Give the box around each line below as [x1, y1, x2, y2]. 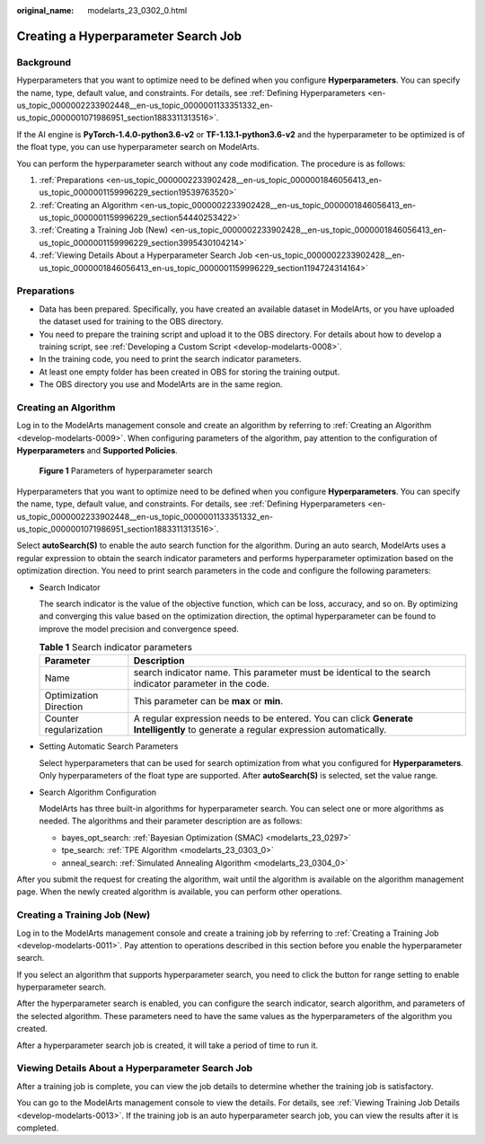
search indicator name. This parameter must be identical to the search [133, 666, 431, 679]
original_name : [16, 5, 75, 15]
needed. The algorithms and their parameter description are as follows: [39, 815, 303, 826]
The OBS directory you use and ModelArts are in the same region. [39, 379, 283, 390]
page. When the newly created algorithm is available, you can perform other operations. [16, 886, 343, 897]
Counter [44, 712, 80, 725]
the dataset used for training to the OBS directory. [39, 316, 224, 327]
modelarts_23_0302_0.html [87, 5, 188, 15]
